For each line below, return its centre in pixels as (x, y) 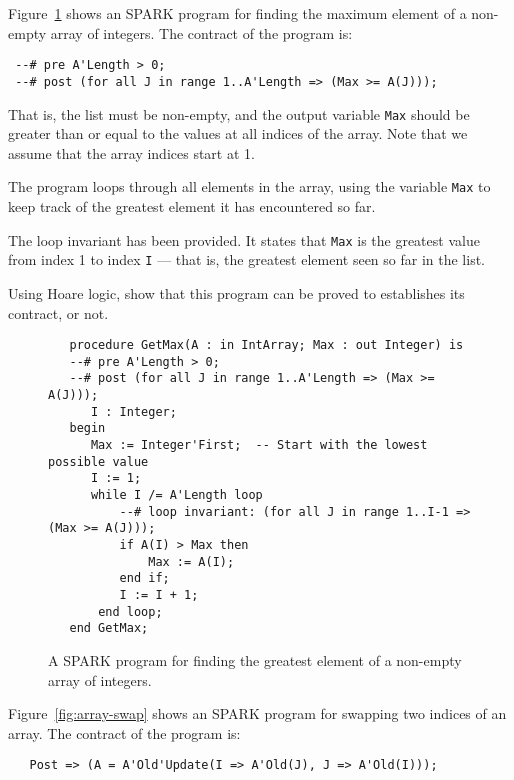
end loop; (130, 611)
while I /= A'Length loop (176, 495)
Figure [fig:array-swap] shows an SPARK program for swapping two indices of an (257, 713)
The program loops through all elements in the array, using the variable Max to (249, 186)
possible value (98, 461)
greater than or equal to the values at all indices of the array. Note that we (238, 133)
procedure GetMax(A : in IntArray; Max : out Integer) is (266, 345)
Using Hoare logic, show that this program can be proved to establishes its (236, 292)
